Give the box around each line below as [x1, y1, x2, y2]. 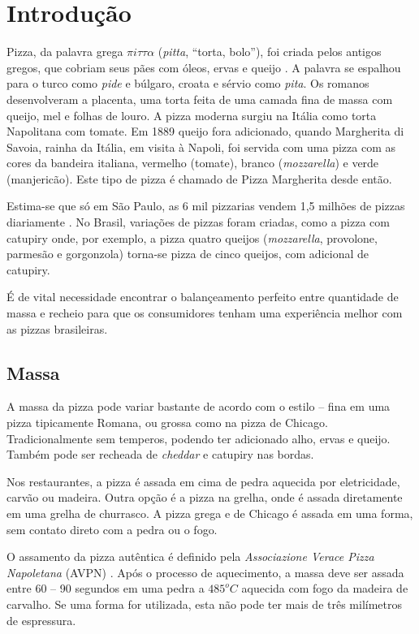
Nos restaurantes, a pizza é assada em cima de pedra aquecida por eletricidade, [6, 472, 400, 490]
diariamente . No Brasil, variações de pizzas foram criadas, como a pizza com [6, 213, 390, 231]
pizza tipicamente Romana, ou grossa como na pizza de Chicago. [6, 414, 328, 431]
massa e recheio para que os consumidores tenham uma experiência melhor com [6, 304, 403, 321]
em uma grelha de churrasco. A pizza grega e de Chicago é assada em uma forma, [6, 504, 413, 521]
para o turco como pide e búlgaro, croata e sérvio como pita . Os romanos [6, 75, 369, 92]
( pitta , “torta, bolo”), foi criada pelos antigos [158, 43, 382, 60]
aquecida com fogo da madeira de [241, 580, 408, 597]
